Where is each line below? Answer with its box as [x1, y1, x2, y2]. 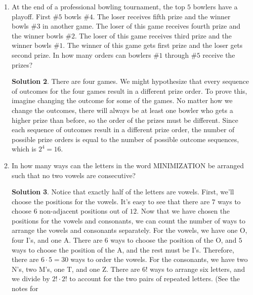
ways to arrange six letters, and [150, 263, 245, 274]
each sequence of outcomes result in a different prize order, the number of [11, 124, 235, 135]
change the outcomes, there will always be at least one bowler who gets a [11, 105, 233, 115]
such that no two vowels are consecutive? [11, 170, 136, 180]
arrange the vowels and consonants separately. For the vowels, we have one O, [11, 225, 248, 235]
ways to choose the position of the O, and [110, 235, 237, 245]
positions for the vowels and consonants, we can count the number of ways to [11, 215, 246, 225]
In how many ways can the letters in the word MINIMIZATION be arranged [11, 160, 244, 170]
